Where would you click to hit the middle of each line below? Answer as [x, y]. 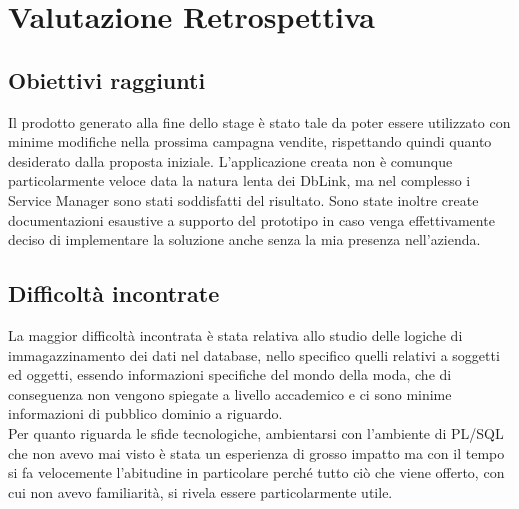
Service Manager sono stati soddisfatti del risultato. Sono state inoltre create [243, 199]
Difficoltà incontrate [114, 293]
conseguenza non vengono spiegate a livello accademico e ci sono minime [230, 393]
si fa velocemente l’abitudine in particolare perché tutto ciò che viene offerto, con [256, 472]
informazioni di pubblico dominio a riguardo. [145, 413]
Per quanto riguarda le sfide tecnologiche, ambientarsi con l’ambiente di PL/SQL [256, 432]
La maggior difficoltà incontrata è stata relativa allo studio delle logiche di [235, 334]
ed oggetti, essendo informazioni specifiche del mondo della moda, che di [230, 374]
